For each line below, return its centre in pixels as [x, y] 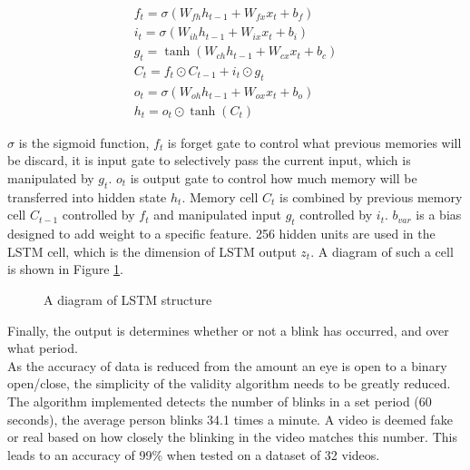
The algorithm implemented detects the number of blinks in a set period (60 [220, 401]
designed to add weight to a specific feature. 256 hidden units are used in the [221, 234]
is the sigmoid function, [84, 142]
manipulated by [51, 177]
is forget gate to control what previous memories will [314, 142]
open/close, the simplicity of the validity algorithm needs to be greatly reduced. [229, 383]
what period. [43, 348]
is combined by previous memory [371, 196]
